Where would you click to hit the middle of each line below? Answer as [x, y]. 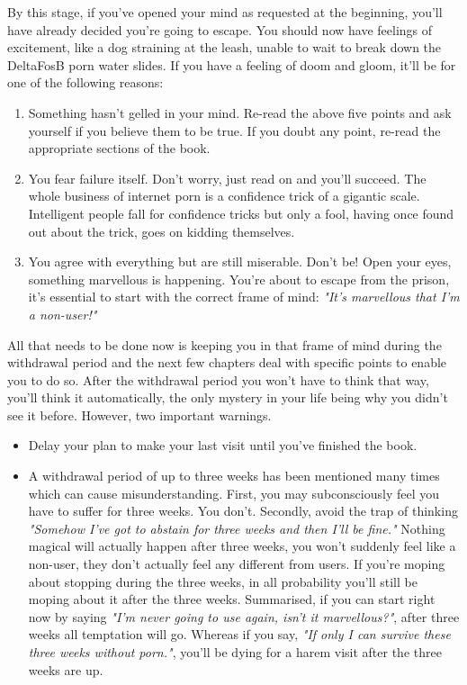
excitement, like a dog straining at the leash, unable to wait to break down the [225, 47]
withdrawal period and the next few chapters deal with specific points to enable [227, 362]
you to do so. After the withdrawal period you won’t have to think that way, [218, 379]
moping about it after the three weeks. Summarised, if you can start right [232, 599]
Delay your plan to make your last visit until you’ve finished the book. [223, 445]
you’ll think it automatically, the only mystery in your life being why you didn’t [228, 397]
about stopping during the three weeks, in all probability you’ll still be [223, 581]
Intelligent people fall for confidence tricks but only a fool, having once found [241, 213]
